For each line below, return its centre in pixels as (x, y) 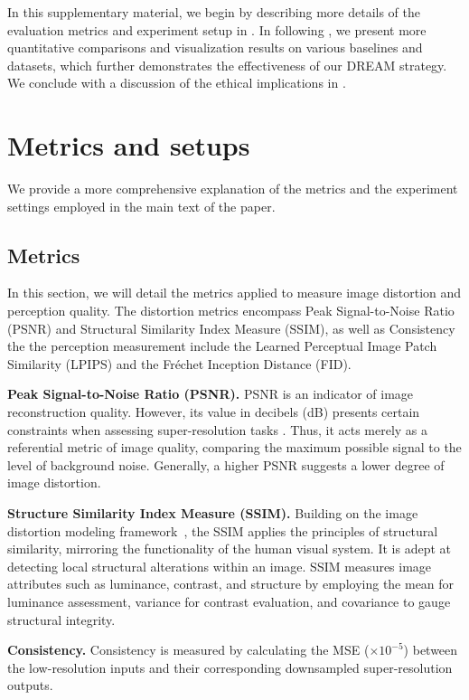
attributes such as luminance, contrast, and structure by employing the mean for (231, 584)
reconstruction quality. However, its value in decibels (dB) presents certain (214, 412)
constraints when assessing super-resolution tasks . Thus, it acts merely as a (218, 429)
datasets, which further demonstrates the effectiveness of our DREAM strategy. (227, 65)
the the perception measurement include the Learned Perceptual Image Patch (222, 346)
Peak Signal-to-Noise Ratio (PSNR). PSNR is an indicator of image (211, 394)
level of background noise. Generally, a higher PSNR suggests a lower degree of (226, 464)
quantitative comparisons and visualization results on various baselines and (215, 47)
